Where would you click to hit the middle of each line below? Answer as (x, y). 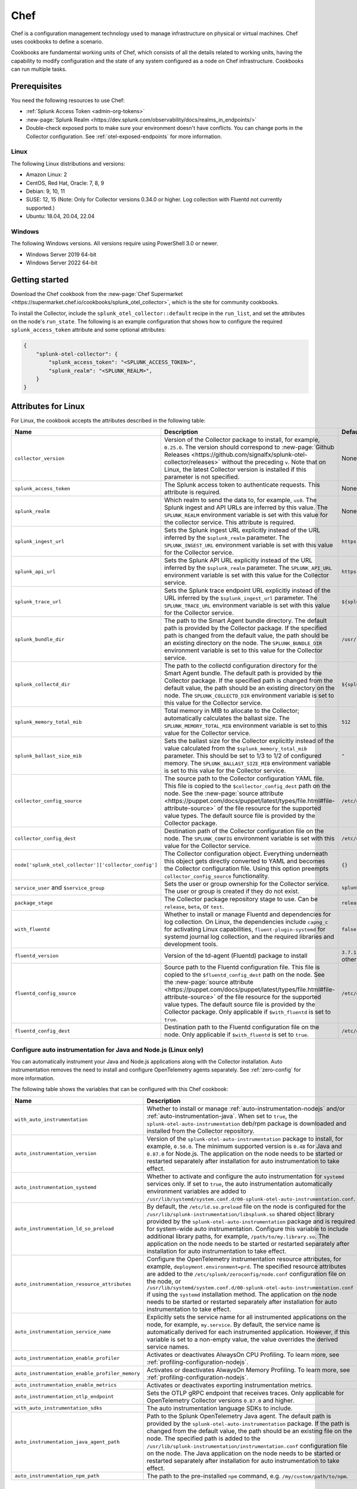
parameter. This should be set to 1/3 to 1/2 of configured (243, 756)
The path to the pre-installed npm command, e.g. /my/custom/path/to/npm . (247, 1476)
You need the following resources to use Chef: (68, 101)
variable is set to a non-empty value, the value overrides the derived (242, 1339)
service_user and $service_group (59, 887)
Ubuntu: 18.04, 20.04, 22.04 (60, 216)
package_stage (34, 903)
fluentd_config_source (46, 993)
